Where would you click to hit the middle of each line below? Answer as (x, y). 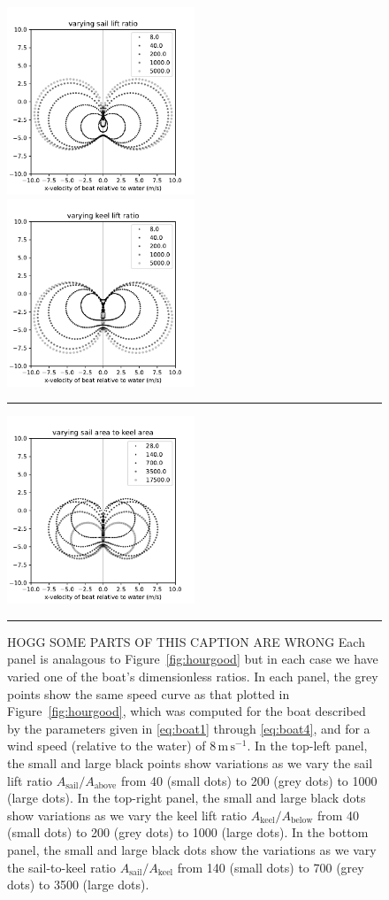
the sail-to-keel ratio (61, 867)
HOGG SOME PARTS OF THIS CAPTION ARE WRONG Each (186, 641)
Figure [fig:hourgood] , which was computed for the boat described (187, 711)
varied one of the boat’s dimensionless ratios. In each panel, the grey (193, 676)
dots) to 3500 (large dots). (78, 885)
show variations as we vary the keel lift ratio (127, 815)
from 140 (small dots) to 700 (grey (271, 867)
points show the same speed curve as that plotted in (149, 693)
